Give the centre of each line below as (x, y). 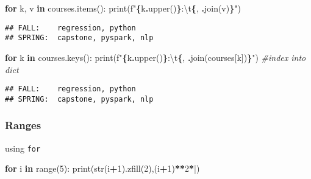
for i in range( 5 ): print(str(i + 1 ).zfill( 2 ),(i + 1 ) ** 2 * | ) (102, 168)
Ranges (23, 125)
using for (23, 148)
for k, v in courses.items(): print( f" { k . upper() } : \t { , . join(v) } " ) (123, 8)
